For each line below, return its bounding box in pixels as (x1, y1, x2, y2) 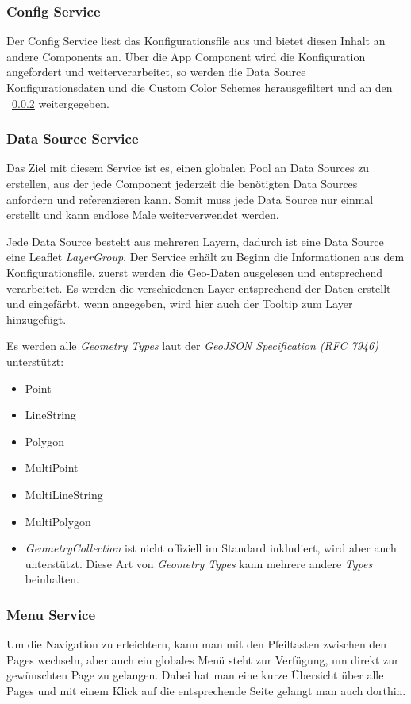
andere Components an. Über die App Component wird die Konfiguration (6, 48, 366, 64)
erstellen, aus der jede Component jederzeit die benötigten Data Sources (6, 175, 358, 191)
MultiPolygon (25, 513, 91, 529)
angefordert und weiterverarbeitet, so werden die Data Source (6, 63, 306, 80)
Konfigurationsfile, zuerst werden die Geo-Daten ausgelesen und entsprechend (6, 264, 383, 280)
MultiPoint (25, 460, 79, 476)
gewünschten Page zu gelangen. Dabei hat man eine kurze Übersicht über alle (6, 667, 384, 683)
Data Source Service (6, 129, 139, 148)
